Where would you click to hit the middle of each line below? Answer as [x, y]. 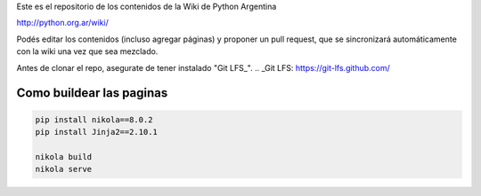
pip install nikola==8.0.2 [94, 119]
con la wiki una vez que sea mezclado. [87, 51]
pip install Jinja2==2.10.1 [96, 132]
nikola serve [64, 169]
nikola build [64, 157]
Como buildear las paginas [92, 93]
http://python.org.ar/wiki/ [62, 23]
